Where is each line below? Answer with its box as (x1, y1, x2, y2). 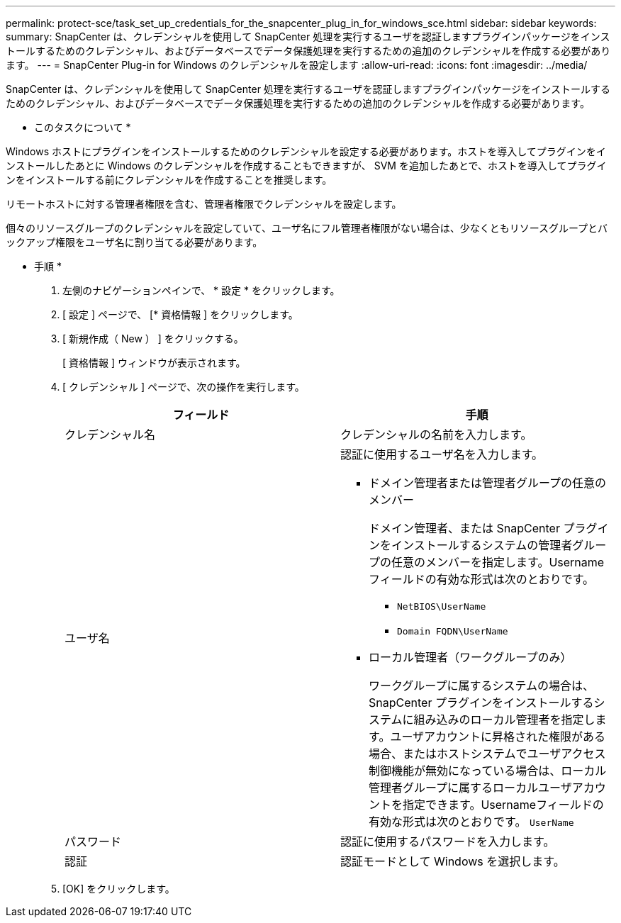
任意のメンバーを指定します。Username (391, 555, 605, 569)
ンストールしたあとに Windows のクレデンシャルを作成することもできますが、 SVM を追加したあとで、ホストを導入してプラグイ (6, 160, 607, 172)
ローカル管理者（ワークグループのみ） (369, 650, 572, 664)
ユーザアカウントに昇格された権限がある (390, 729, 606, 744)
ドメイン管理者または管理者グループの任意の (369, 476, 607, 490)
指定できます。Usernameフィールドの (403, 798, 604, 812)
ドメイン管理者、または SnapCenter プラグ (369, 521, 598, 535)
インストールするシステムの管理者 (391, 538, 573, 552)
